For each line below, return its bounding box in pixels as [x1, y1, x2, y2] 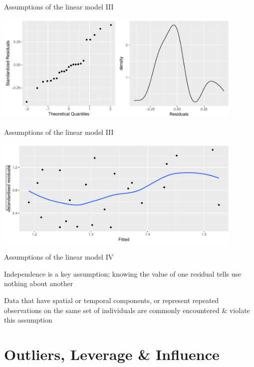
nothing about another [4, 278, 73, 289]
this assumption [4, 315, 52, 325]
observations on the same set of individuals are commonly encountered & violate [4, 305, 250, 315]
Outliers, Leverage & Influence [4, 344, 220, 364]
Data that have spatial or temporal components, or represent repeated [4, 295, 219, 306]
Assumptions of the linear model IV [4, 252, 114, 262]
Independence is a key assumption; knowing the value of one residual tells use [4, 268, 242, 279]
